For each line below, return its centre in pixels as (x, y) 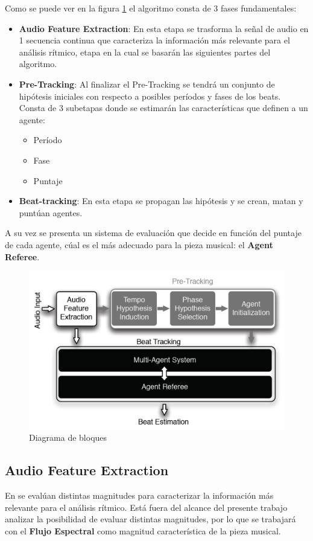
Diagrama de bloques (68, 437)
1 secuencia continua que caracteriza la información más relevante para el (154, 40)
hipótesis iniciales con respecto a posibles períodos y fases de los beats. (150, 96)
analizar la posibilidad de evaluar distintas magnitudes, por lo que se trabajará (150, 519)
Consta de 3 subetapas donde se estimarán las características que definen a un (163, 108)
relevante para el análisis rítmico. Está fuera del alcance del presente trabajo (146, 507)
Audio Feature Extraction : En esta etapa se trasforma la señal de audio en (164, 28)
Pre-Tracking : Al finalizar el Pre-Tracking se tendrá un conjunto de (147, 84)
